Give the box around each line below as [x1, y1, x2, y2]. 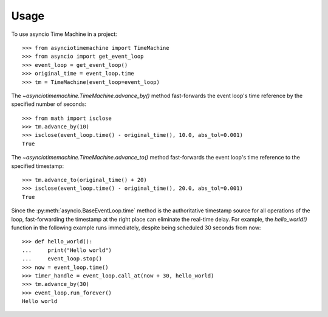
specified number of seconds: [11, 100, 87, 108]
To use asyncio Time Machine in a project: [11, 30, 118, 38]
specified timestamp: [11, 162, 64, 170]
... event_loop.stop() [22, 256, 103, 262]
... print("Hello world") [22, 246, 112, 254]
